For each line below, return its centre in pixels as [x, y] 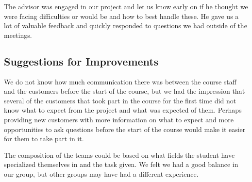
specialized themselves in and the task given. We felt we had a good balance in [121, 164]
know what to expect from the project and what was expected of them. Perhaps [123, 110]
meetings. [18, 35]
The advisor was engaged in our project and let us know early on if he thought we [126, 6]
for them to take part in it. [44, 139]
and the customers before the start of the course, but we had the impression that [125, 91]
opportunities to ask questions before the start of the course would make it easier [125, 129]
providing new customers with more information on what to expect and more [119, 119]
